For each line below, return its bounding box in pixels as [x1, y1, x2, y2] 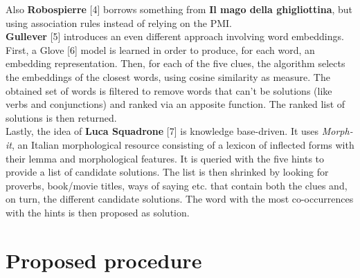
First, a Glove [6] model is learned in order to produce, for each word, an [6, 42, 315, 57]
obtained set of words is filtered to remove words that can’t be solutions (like [6, 83, 332, 98]
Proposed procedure [6, 245, 202, 274]
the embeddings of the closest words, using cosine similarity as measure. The [6, 69, 330, 84]
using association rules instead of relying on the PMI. [6, 15, 232, 30]
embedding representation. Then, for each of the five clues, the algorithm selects [6, 56, 345, 71]
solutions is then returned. [6, 110, 117, 124]
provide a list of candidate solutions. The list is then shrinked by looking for [6, 165, 329, 179]
